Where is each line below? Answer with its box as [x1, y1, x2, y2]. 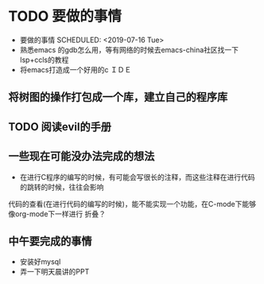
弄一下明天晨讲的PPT [19, 267, 90, 277]
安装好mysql [19, 257, 61, 266]
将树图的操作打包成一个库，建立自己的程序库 [8, 91, 228, 104]
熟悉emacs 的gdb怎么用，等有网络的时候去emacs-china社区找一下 [19, 45, 239, 54]
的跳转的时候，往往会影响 [19, 182, 104, 192]
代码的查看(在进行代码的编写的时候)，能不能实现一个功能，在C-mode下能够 [8, 199, 257, 208]
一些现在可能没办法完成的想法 [8, 150, 155, 163]
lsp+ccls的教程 [19, 55, 69, 64]
